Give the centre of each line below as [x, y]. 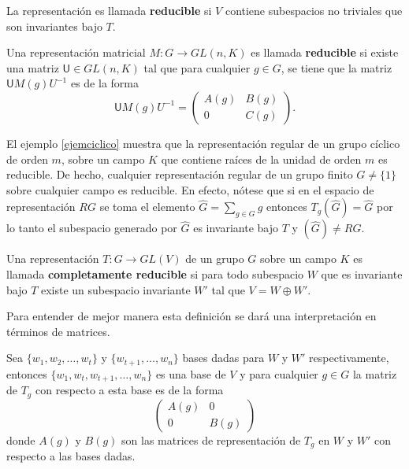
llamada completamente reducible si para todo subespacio [155, 273]
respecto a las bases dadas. [71, 456]
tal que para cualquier [197, 67]
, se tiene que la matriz [336, 67]
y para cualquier [279, 373]
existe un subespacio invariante [115, 289]
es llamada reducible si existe [325, 52]
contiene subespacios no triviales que [314, 10]
